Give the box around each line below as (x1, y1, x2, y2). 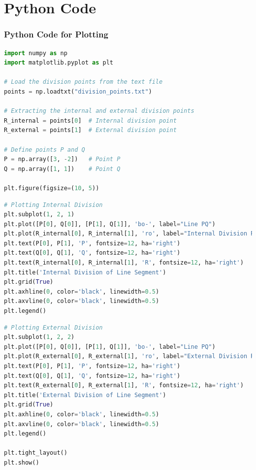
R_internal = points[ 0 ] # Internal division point (4, 117, 177, 124)
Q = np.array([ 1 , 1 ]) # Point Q (4, 165, 121, 172)
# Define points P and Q (4, 146, 85, 153)
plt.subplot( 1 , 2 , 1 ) (4, 211, 75, 218)
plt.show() (4, 459, 39, 466)
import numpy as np (4, 49, 67, 57)
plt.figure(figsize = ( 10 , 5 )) (4, 184, 99, 192)
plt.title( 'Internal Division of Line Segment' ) (4, 269, 166, 276)
